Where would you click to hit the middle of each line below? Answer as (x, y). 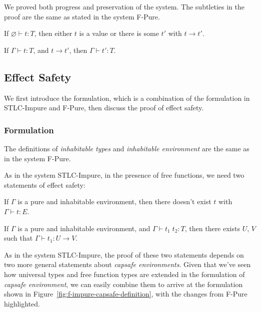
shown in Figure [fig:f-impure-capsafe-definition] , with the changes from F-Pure (126, 294)
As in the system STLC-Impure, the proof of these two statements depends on (124, 254)
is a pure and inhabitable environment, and (84, 228)
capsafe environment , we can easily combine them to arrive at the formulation (123, 284)
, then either (53, 33)
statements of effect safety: (45, 184)
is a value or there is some (119, 33)
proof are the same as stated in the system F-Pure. (82, 16)
